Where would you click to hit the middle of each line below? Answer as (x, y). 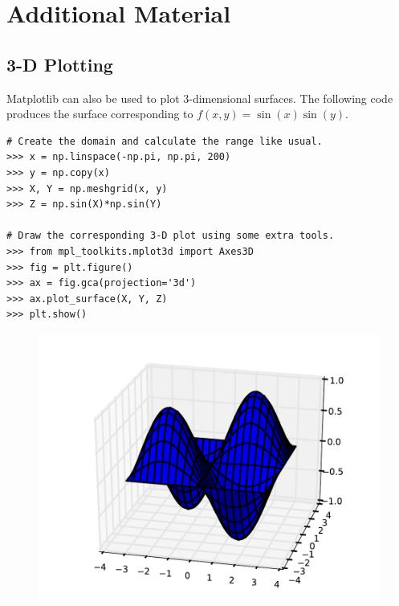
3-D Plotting (60, 64)
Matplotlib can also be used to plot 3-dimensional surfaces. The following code (200, 98)
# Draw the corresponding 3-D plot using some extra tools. (171, 236)
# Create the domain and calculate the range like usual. (165, 141)
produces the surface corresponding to (100, 114)
